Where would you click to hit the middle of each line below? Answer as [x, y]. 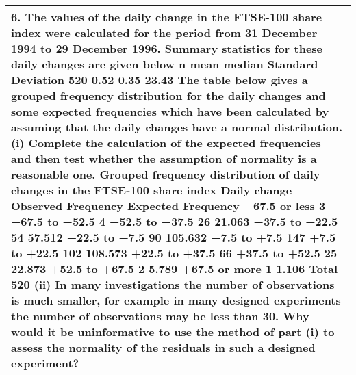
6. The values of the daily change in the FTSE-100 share [167, 17]
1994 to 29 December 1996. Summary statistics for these [167, 48]
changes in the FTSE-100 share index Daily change [152, 190]
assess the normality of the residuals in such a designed [163, 347]
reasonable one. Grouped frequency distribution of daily [166, 174]
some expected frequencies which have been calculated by [170, 111]
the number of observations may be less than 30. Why [160, 316]
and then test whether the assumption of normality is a [164, 158]
